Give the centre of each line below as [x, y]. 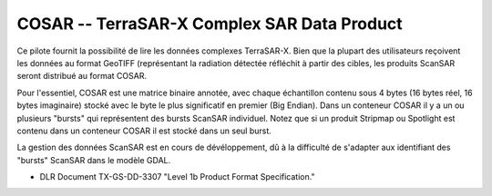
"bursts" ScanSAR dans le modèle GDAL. [94, 160]
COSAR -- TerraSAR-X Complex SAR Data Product [210, 24]
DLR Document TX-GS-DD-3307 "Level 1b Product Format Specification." [177, 177]
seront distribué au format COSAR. [82, 76]
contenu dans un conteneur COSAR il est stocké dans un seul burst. [144, 131]
